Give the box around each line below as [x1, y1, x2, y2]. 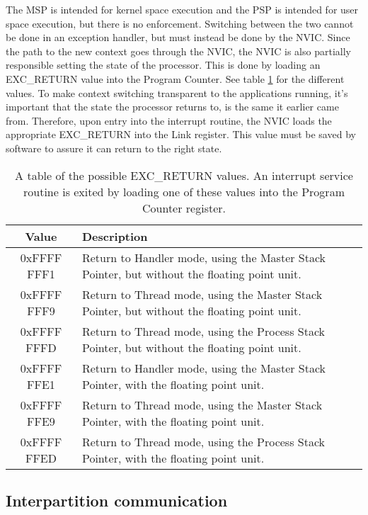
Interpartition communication [6, 489, 228, 511]
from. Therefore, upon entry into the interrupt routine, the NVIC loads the [6, 113, 332, 128]
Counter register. [142, 199, 226, 216]
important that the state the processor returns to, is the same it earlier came [6, 99, 339, 114]
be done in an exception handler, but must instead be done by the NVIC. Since [6, 30, 350, 45]
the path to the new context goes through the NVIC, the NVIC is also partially [6, 43, 351, 58]
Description [81, 227, 148, 244]
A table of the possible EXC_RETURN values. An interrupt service [15, 166, 353, 183]
